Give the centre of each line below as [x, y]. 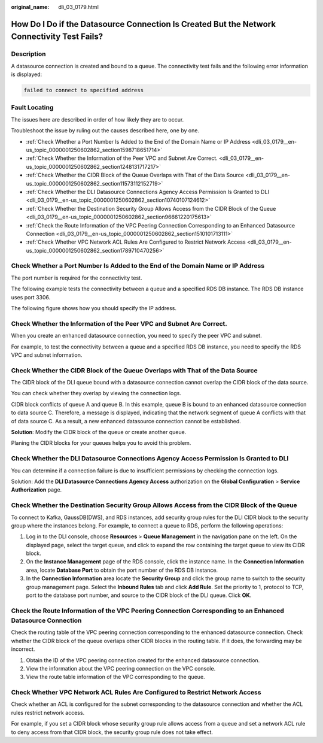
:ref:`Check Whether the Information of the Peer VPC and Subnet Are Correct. [122, 158]
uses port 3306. [31, 297]
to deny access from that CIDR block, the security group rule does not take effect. [112, 732]
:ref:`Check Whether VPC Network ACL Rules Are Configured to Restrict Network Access [136, 242]
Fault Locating [32, 108]
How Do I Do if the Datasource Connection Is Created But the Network [144, 24]
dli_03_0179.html [78, 7]
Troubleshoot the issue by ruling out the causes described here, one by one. [105, 131]
